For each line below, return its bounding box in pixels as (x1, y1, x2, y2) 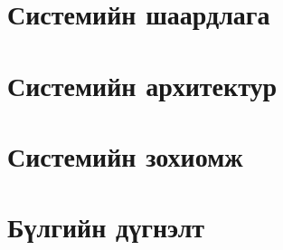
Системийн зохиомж (7, 137, 243, 174)
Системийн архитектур (7, 66, 278, 103)
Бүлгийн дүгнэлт (7, 208, 205, 245)
